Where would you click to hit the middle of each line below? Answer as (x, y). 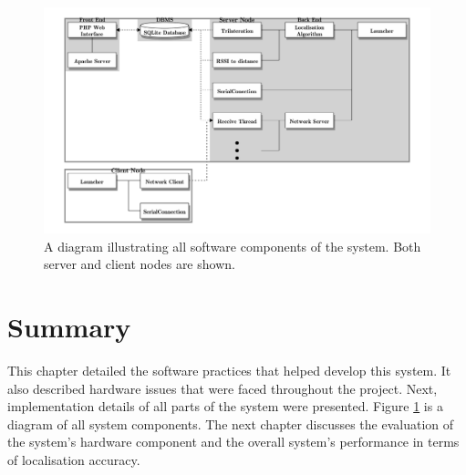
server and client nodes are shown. (140, 264)
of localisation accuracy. (74, 459)
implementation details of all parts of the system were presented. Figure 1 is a (225, 406)
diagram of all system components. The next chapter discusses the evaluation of (231, 423)
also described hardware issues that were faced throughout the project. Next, (223, 388)
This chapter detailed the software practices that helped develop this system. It (229, 370)
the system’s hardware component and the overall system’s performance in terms (233, 442)
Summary (69, 326)
